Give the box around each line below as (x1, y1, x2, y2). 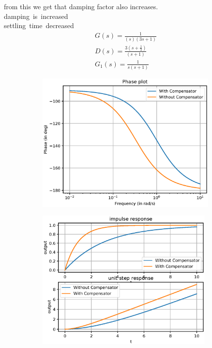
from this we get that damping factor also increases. (4, 1, 158, 11)
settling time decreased (4, 20, 74, 31)
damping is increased (4, 11, 68, 21)
